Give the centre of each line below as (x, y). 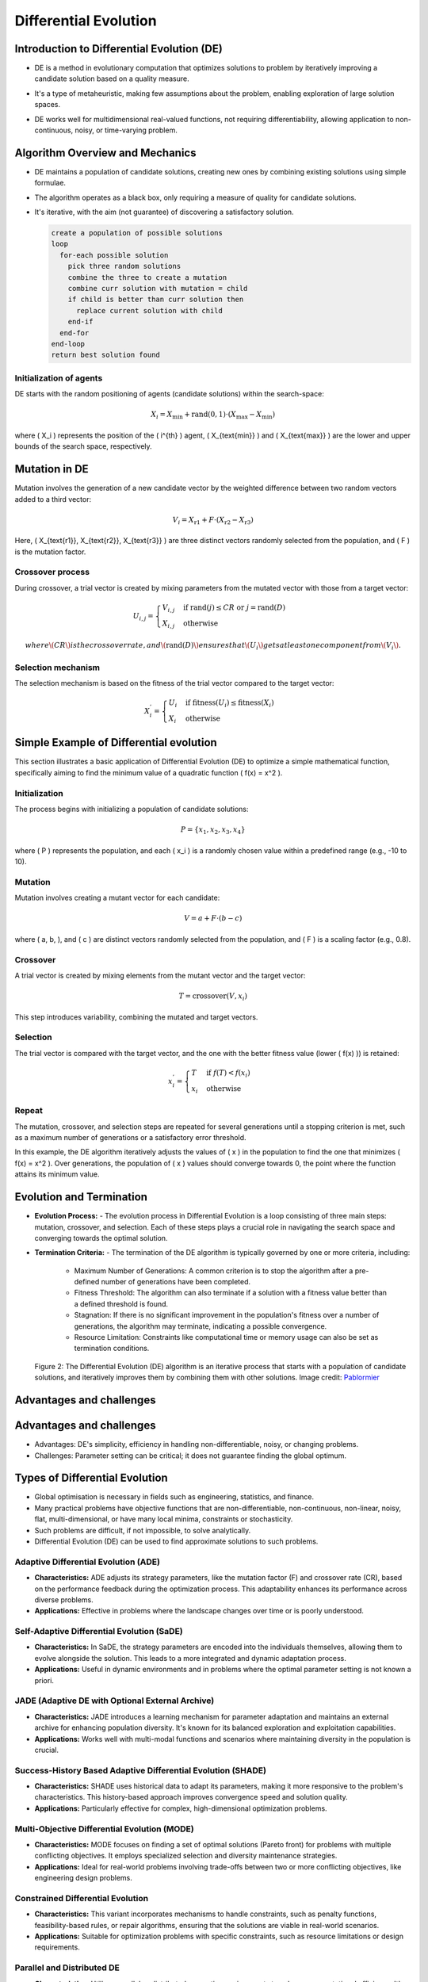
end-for (75, 333)
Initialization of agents (59, 378)
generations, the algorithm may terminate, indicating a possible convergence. (201, 1326)
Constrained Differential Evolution (82, 1898)
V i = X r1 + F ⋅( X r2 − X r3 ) (213, 521)
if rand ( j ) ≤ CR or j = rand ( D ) (234, 607)
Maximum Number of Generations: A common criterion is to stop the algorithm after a (214, 1270)
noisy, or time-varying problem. (126, 130)
